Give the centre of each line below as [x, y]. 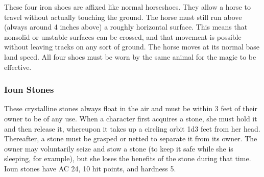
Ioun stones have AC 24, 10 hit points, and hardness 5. [90, 168]
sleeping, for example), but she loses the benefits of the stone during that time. [128, 158]
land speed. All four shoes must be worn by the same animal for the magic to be [130, 56]
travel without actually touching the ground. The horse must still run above [123, 17]
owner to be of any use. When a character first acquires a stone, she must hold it [131, 118]
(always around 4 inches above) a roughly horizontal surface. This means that [126, 27]
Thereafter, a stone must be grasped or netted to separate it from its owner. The [131, 138]
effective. [18, 67]
